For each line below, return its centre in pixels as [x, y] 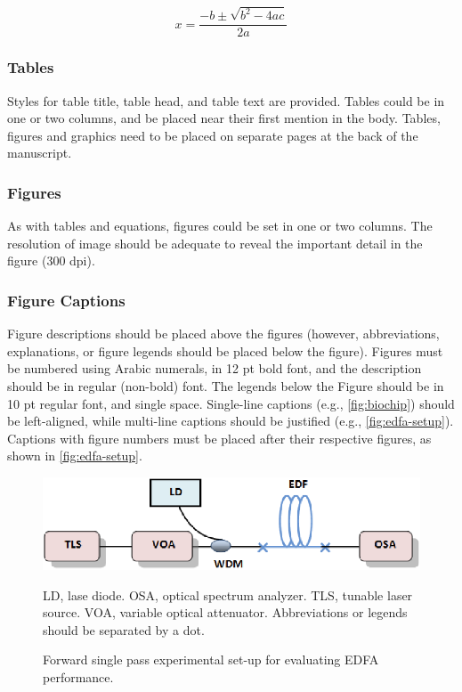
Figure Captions [66, 300]
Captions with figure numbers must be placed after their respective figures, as [219, 438]
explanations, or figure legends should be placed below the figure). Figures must [225, 350]
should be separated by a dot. [124, 629]
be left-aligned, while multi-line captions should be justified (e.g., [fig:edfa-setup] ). [231, 421]
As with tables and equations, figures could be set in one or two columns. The [220, 226]
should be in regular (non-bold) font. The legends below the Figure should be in [226, 385]
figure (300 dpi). [51, 261]
